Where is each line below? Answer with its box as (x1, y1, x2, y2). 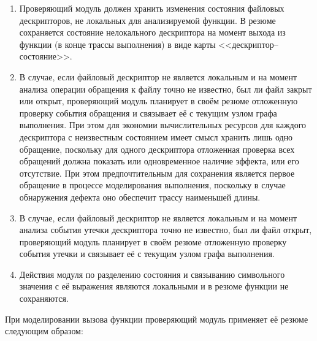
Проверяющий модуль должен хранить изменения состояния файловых (19, 2, 285, 14)
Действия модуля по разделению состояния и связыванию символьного (19, 267, 285, 280)
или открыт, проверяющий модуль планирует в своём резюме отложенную (19, 94, 298, 107)
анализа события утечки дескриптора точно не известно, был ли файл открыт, (19, 223, 312, 236)
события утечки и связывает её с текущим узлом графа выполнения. (19, 247, 275, 260)
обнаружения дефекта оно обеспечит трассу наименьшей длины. (19, 190, 261, 203)
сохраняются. (19, 292, 69, 305)
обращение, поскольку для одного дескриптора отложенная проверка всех (19, 142, 295, 155)
